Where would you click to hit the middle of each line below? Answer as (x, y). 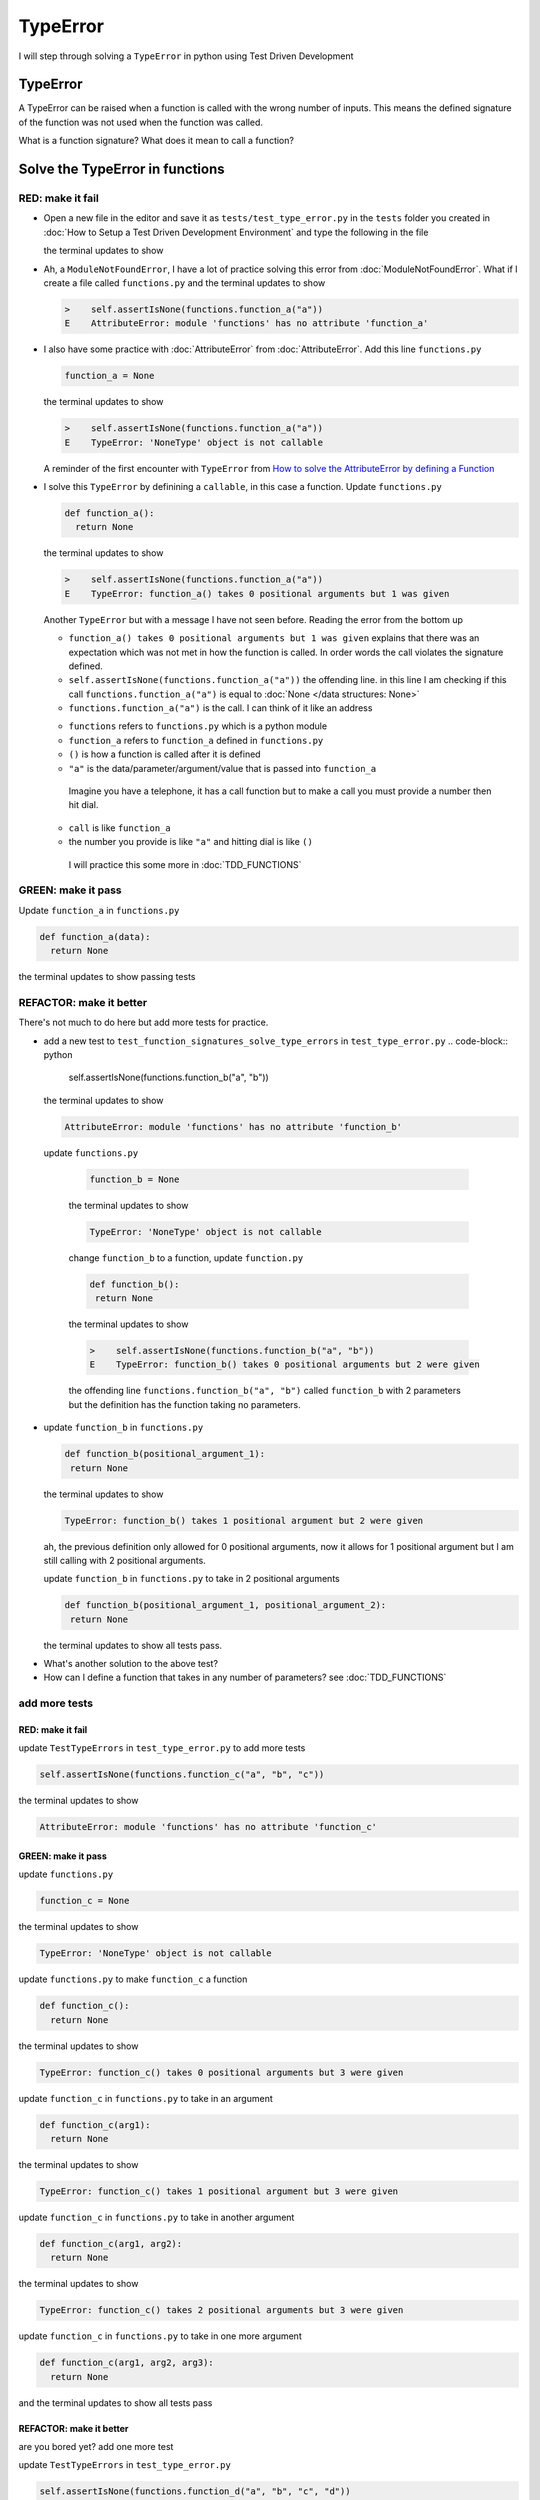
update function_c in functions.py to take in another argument (156, 2217)
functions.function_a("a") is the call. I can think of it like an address (220, 708)
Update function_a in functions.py (99, 910)
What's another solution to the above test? (131, 1664)
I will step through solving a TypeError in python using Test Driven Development (186, 56)
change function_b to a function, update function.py (186, 1257)
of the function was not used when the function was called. (141, 122)
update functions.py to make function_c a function (133, 1979)
